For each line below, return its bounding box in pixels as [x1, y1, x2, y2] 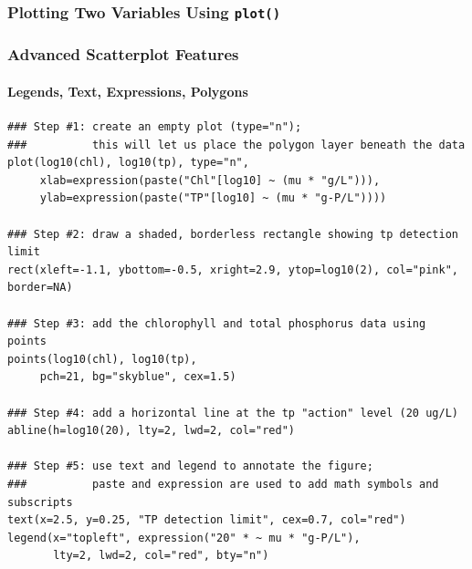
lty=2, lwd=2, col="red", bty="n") [53, 549, 269, 563]
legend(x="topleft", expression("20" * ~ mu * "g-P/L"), [7, 531, 361, 544]
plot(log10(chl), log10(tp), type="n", [7, 156, 249, 170]
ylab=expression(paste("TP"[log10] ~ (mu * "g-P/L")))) [39, 191, 387, 205]
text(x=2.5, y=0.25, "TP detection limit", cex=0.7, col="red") [7, 513, 406, 527]
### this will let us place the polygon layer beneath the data [7, 138, 466, 151]
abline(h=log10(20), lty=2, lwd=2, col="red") [7, 424, 295, 438]
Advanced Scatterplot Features [7, 43, 239, 66]
